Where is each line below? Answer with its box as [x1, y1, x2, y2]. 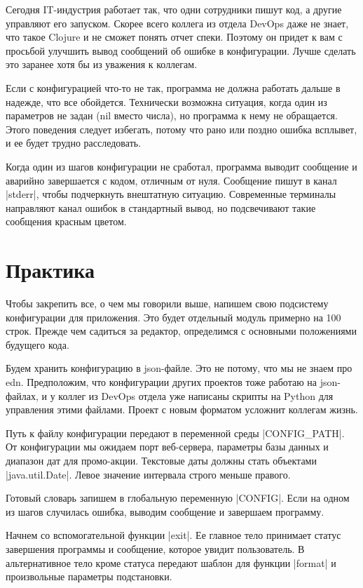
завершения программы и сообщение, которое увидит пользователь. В [6, 541, 305, 556]
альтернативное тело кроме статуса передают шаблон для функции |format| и [6, 555, 336, 570]
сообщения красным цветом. [6, 214, 127, 229]
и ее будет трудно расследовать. [6, 135, 142, 150]
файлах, [6, 388, 39, 403]
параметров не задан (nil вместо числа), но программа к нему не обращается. [6, 108, 338, 123]
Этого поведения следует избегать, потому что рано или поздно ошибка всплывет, [6, 121, 357, 136]
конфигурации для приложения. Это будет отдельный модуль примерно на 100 [6, 309, 341, 324]
